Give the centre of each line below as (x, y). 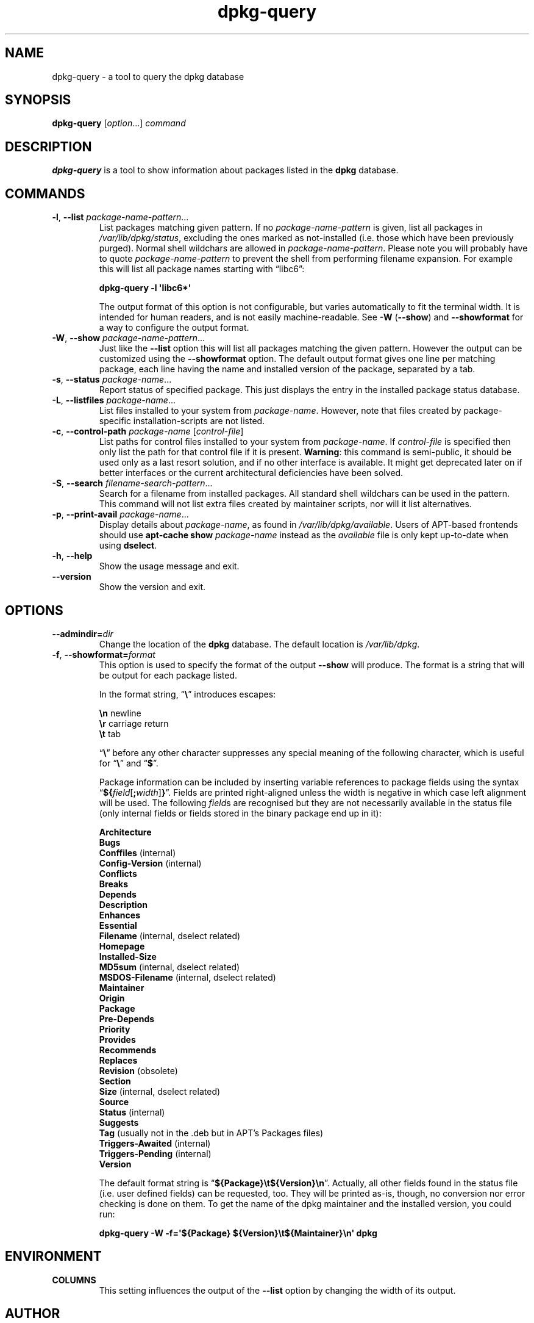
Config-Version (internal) (150, 863)
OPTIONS (34, 610)
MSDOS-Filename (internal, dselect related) (187, 977)
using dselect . (128, 546)
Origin (112, 998)
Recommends (128, 1050)
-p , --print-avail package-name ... (120, 514)
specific (115, 421)
